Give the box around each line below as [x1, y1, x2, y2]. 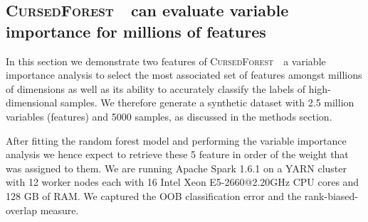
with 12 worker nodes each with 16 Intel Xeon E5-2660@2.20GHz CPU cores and [6, 174, 359, 189]
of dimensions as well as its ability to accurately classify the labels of [6, 81, 306, 96]
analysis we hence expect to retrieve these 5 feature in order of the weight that [6, 147, 349, 162]
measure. [40, 202, 79, 217]
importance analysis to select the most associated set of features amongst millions [6, 67, 362, 82]
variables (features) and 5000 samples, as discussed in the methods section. [6, 109, 332, 123]
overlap [6, 202, 37, 217]
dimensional [6, 95, 58, 110]
